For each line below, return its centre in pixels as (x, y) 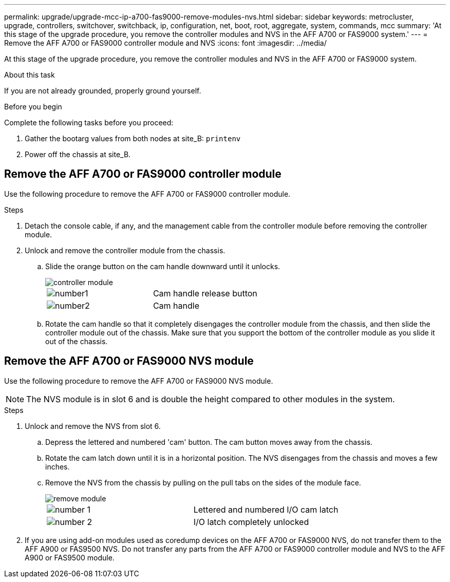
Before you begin (33, 107)
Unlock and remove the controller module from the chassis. (125, 250)
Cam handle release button (205, 293)
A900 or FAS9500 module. (70, 557)
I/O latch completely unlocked (251, 522)
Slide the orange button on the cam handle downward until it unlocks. (163, 266)
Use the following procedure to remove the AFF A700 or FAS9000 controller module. (147, 194)
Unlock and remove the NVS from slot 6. (93, 426)
